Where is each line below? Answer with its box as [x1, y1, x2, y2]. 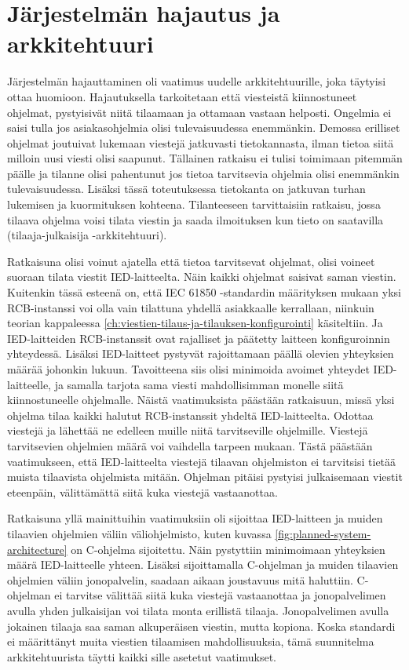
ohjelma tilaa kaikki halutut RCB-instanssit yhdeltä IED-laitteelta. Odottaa [7, 406, 374, 423]
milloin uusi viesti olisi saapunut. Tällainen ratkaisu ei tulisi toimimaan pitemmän [7, 150, 403, 166]
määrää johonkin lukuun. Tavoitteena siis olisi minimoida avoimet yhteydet [7, 361, 370, 377]
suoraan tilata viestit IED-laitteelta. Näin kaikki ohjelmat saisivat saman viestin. [7, 268, 396, 285]
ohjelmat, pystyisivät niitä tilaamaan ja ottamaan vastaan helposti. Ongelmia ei [7, 104, 392, 120]
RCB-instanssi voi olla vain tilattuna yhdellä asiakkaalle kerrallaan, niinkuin [7, 299, 374, 315]
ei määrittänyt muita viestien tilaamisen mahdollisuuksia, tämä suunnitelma [7, 633, 374, 650]
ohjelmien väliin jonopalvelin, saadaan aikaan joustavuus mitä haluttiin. [7, 571, 353, 588]
